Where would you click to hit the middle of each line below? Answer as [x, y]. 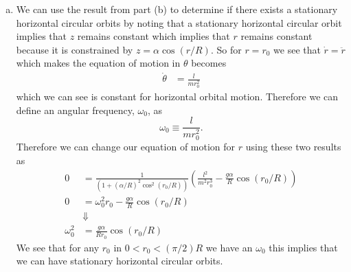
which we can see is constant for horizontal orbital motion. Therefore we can [177, 97]
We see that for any [58, 247]
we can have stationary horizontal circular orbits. [120, 261]
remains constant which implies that [154, 36]
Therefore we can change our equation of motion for [126, 147]
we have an [229, 247]
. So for [226, 49]
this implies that [303, 247]
